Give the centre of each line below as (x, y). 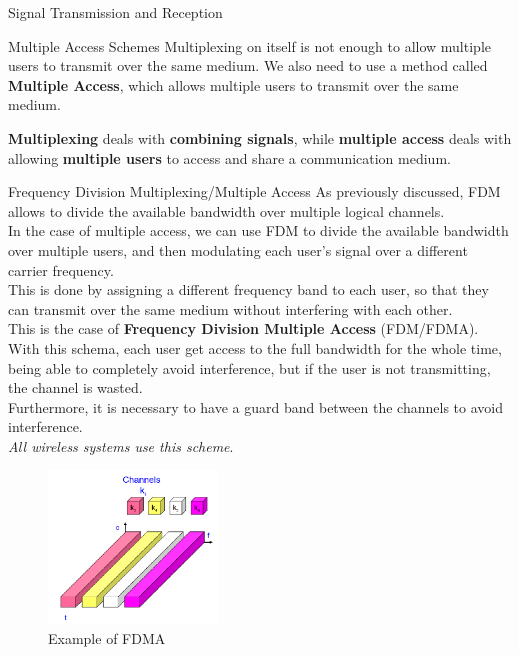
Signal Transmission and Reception (115, 12)
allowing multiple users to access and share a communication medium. (229, 157)
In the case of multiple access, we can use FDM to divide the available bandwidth (258, 230)
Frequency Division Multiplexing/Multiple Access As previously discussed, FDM (254, 191)
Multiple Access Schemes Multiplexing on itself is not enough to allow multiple (249, 45)
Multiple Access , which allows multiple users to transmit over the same (233, 84)
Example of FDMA (107, 637)
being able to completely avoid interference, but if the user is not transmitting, (249, 367)
